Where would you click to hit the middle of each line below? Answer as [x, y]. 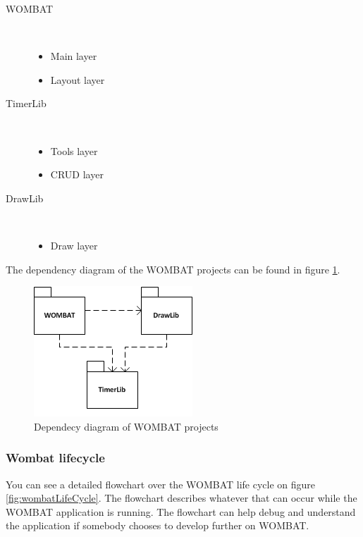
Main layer [74, 56]
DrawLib [25, 198]
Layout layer [78, 79]
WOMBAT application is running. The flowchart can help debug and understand [181, 511]
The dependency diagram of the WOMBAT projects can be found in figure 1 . [173, 269]
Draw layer [74, 245]
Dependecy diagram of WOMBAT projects [126, 426]
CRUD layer [77, 174]
